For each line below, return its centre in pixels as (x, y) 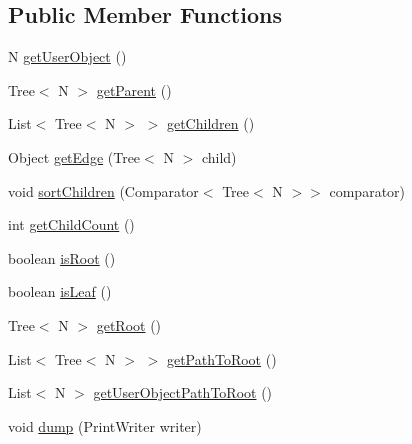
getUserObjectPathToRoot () (183, 392)
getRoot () (129, 324)
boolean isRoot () (62, 257)
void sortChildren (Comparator (103, 190)
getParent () (134, 89)
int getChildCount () (71, 224)
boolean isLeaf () (60, 291)
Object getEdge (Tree (74, 156)
